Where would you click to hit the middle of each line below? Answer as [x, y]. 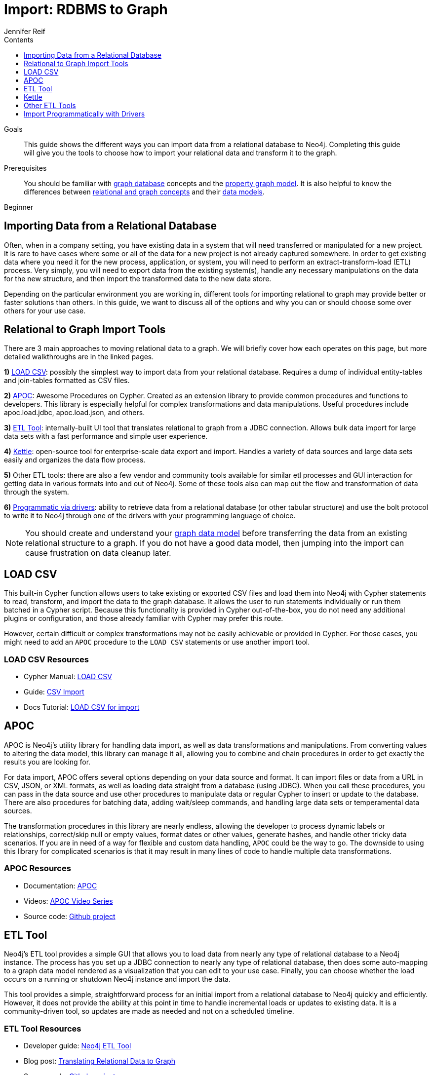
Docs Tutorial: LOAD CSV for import [82, 707]
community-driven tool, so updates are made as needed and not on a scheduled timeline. [149, 1011]
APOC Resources [38, 868]
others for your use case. [45, 310]
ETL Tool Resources [43, 1028]
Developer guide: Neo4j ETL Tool [78, 1046]
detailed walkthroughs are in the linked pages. [79, 357]
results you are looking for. [47, 762]
